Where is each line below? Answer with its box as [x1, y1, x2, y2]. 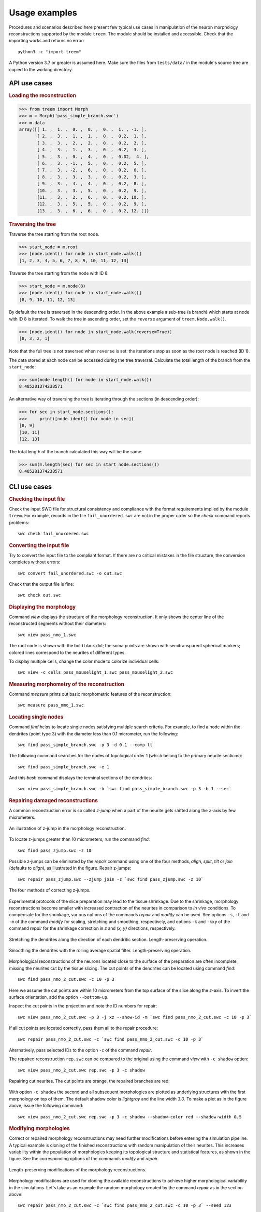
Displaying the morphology [9, 604, 76, 610]
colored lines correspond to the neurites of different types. [9, 650, 126, 655]
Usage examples [9, 7, 77, 18]
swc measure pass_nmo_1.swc [17, 702, 84, 708]
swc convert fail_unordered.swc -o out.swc [17, 570, 122, 576]
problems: [9, 519, 29, 526]
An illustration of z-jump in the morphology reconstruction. [9, 825, 126, 831]
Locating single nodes [9, 713, 64, 720]
